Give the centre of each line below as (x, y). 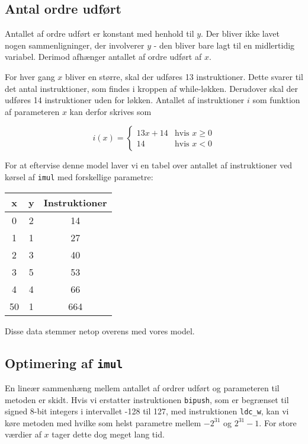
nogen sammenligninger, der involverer (75, 45)
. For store (278, 422)
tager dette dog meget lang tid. (108, 434)
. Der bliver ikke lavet (240, 33)
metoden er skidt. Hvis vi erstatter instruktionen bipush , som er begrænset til (147, 399)
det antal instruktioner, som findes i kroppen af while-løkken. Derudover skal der (152, 88)
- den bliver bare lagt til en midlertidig (224, 45)
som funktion (276, 100)
